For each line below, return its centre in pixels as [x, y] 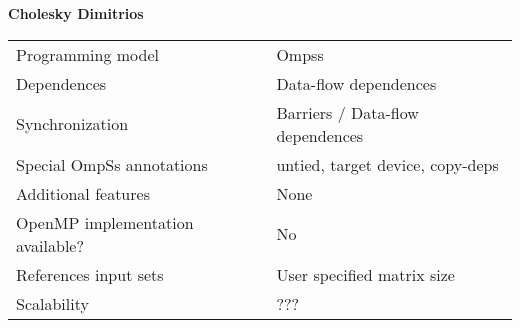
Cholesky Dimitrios [76, 13]
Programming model [87, 54]
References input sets [90, 274]
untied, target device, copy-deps [387, 164]
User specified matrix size [365, 274]
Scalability [52, 303]
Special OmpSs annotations [112, 164]
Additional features [83, 193]
